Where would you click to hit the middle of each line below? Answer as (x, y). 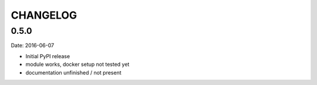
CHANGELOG (44, 15)
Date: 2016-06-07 (33, 45)
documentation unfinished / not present (73, 72)
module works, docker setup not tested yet (77, 65)
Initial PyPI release (48, 56)
